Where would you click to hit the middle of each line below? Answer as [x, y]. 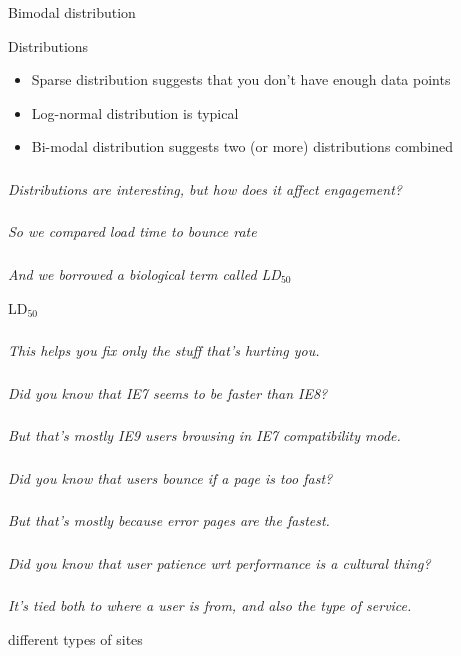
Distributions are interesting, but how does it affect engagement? [205, 188]
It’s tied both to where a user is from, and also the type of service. [210, 605]
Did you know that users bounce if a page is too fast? [170, 477]
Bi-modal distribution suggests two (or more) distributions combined [242, 146]
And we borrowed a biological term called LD [144, 273]
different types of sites [75, 638]
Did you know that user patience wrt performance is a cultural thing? [219, 562]
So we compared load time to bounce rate [132, 231]
